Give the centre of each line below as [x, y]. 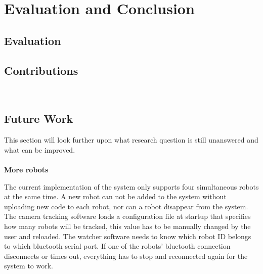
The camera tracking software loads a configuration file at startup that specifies [127, 216]
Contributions [41, 70]
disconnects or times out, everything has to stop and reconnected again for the [126, 256]
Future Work [39, 119]
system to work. [29, 266]
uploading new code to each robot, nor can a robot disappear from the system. [126, 206]
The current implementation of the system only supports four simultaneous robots [131, 186]
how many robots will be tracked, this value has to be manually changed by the [127, 226]
